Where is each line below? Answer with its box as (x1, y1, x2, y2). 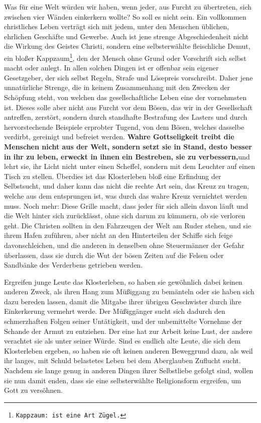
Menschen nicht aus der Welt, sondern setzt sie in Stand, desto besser (4, 141, 252, 151)
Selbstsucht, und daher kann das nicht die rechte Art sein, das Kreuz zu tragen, (4, 181, 249, 191)
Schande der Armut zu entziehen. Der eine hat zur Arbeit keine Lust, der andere (4, 325, 252, 336)
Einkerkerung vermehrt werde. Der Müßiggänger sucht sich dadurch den (4, 306, 225, 316)
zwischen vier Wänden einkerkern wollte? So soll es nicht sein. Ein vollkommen (4, 11, 246, 22)
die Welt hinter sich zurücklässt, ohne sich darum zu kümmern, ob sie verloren (4, 210, 245, 221)
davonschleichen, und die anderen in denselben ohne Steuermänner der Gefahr (4, 239, 244, 250)
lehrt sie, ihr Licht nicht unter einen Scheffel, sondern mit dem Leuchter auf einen (4, 161, 255, 172)
